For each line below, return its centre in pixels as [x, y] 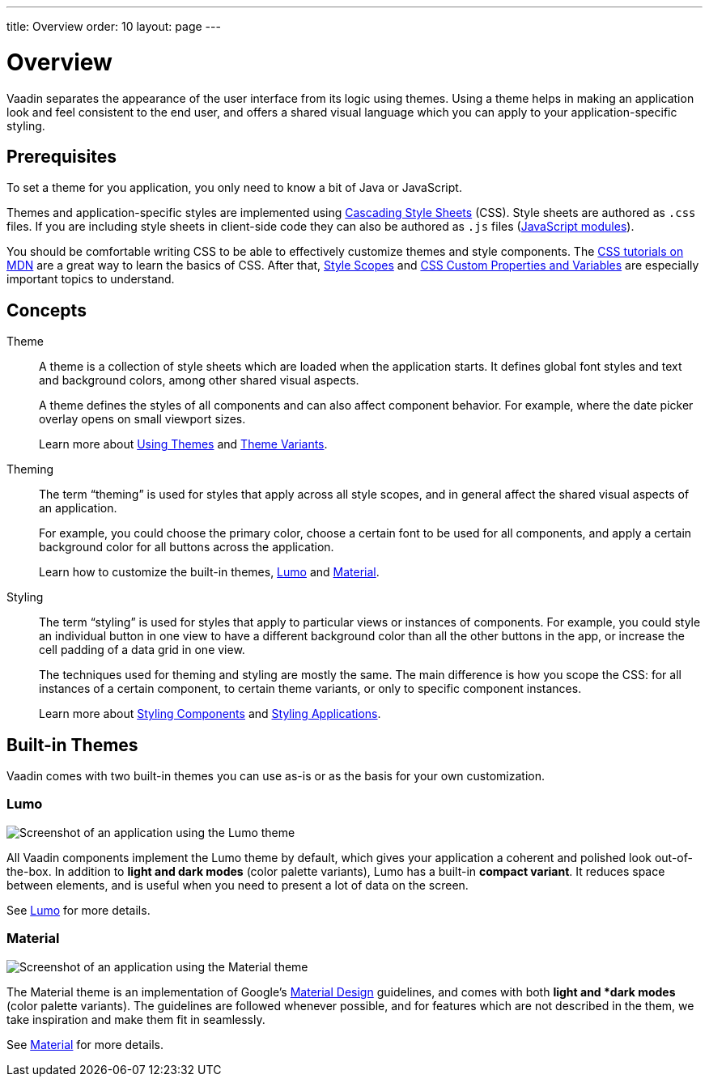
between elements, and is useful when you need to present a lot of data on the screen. [238, 885]
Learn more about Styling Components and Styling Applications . [210, 714]
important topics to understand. [91, 279]
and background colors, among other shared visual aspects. [199, 380]
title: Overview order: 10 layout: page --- [114, 26]
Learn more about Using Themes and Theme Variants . [183, 444]
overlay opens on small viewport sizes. [142, 419]
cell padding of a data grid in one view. [142, 650]
